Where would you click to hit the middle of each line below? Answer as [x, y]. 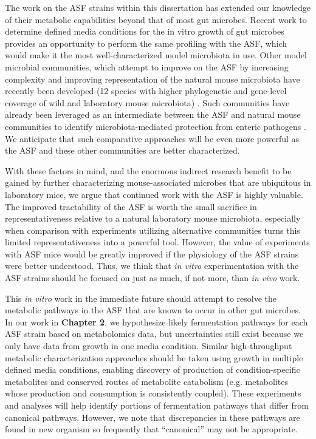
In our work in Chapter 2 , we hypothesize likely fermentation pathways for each [156, 322]
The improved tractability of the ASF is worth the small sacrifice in [131, 206]
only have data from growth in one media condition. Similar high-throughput [149, 346]
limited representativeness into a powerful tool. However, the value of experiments [157, 242]
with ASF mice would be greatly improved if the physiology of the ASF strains [152, 254]
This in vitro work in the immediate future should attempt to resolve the [141, 298]
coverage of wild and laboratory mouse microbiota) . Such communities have [147, 102]
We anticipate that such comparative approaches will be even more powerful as [152, 138]
